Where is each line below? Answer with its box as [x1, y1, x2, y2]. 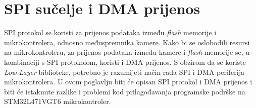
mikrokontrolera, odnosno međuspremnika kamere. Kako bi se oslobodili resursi [4, 37, 250, 47]
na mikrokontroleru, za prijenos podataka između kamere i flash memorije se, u [4, 47, 250, 57]
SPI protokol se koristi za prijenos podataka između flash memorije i [4, 27, 217, 38]
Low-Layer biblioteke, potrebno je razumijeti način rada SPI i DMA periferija [4, 66, 244, 77]
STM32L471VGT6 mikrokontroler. [4, 96, 111, 106]
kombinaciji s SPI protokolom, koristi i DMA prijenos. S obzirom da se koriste [4, 56, 246, 67]
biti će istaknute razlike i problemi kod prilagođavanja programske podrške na [4, 86, 245, 96]
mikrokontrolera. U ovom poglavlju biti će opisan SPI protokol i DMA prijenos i [4, 76, 252, 87]
